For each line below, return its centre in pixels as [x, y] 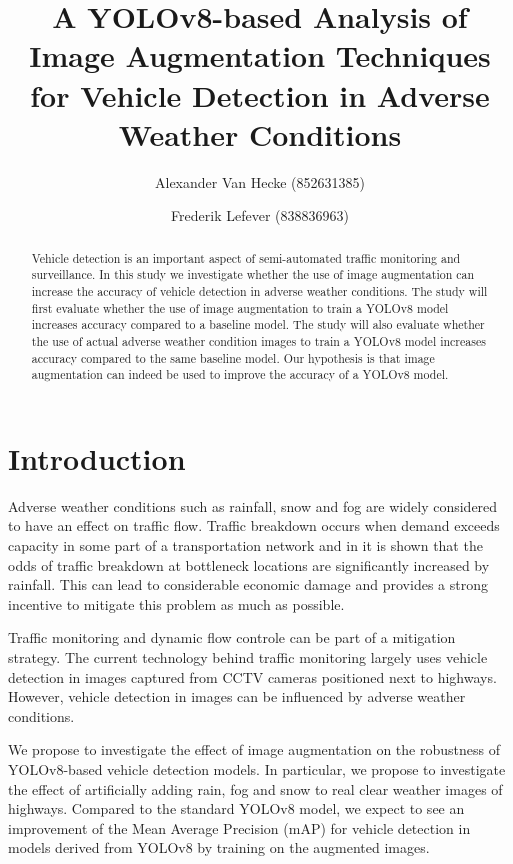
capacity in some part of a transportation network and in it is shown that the [245, 545]
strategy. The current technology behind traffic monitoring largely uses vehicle [248, 657]
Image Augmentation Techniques [260, 55]
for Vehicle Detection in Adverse [260, 94]
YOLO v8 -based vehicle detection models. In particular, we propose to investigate [257, 768]
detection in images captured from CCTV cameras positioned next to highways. [252, 676]
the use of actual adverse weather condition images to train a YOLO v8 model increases [258, 340]
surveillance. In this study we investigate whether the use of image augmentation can [253, 274]
